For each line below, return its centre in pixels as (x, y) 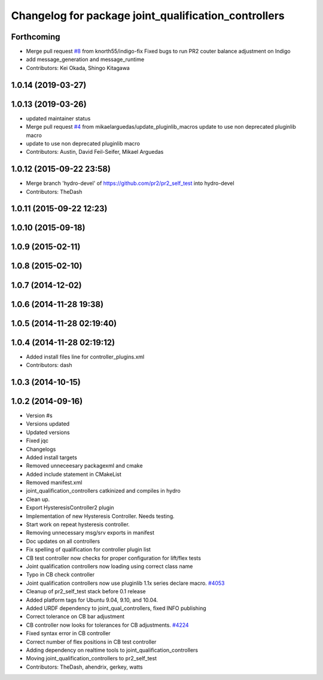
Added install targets (51, 457)
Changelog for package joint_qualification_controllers (148, 16)
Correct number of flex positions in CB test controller (91, 642)
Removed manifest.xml (54, 482)
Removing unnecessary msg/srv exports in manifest (90, 533)
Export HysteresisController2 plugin (70, 508)
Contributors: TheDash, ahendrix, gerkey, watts (84, 667)
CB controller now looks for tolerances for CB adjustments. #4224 (107, 625)
